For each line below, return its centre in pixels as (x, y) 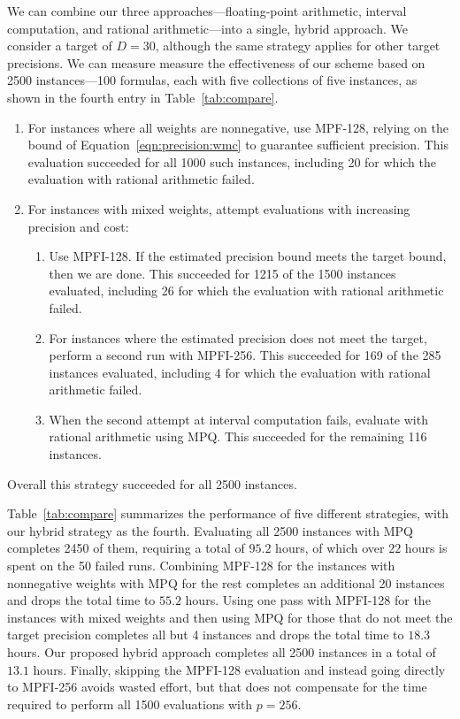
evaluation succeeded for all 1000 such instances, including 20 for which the (232, 161)
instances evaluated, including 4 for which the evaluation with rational (240, 372)
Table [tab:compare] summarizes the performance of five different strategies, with (228, 513)
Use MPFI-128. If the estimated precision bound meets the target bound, (248, 256)
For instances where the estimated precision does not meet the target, (238, 337)
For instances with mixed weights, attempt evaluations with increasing (219, 208)
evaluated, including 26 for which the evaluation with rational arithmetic (246, 291)
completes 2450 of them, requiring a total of (126, 548)
